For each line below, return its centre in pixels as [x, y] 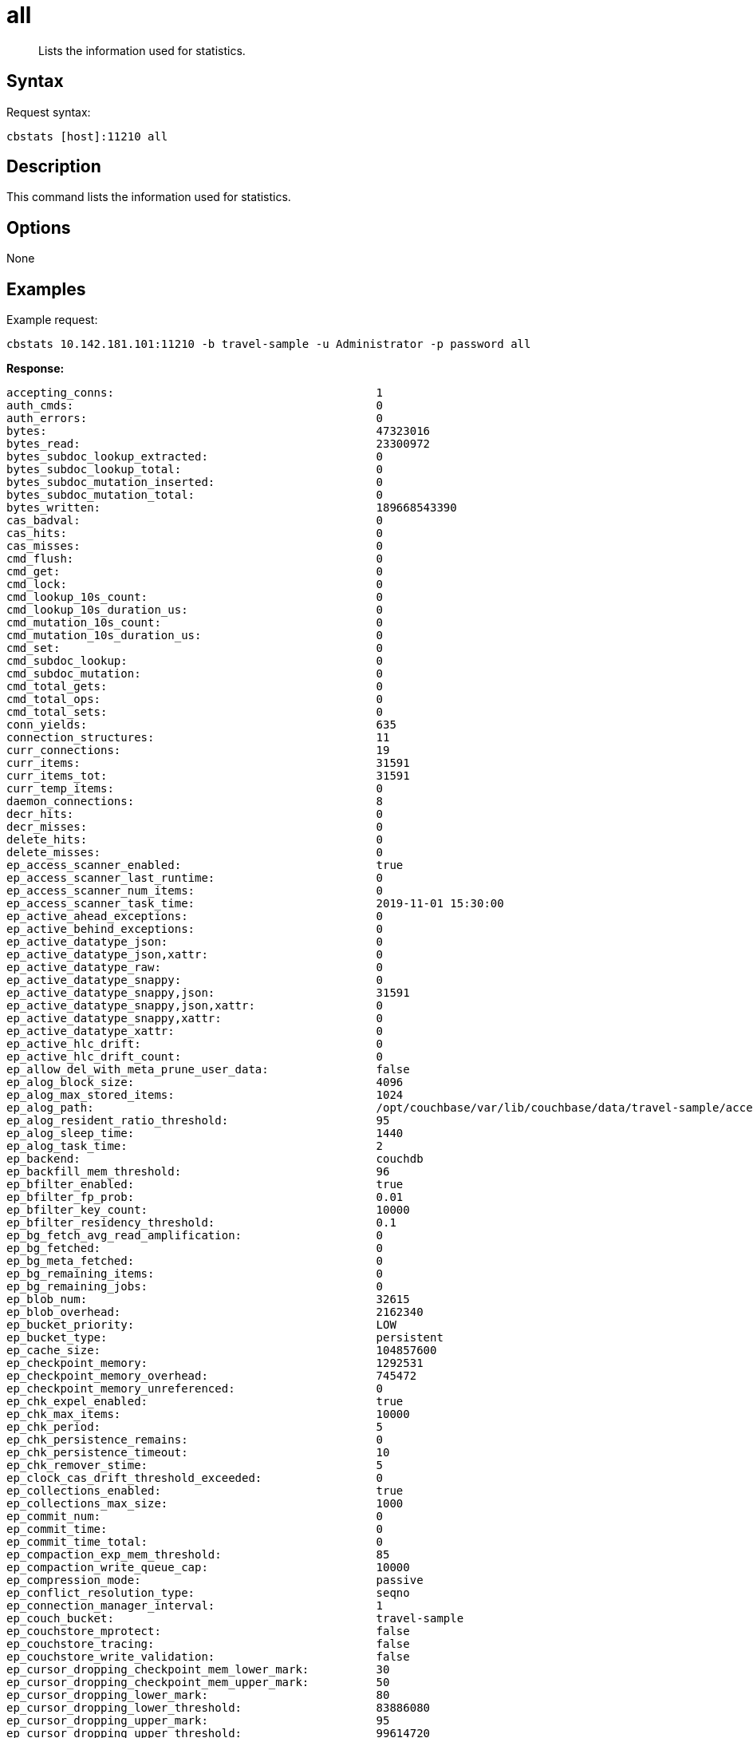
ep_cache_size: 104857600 [222, 1351]
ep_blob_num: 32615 [208, 1300]
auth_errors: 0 [195, 419]
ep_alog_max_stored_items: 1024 [205, 1095]
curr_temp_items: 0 [195, 789]
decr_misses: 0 [195, 827]
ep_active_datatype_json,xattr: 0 [195, 955]
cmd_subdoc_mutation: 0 [195, 674]
